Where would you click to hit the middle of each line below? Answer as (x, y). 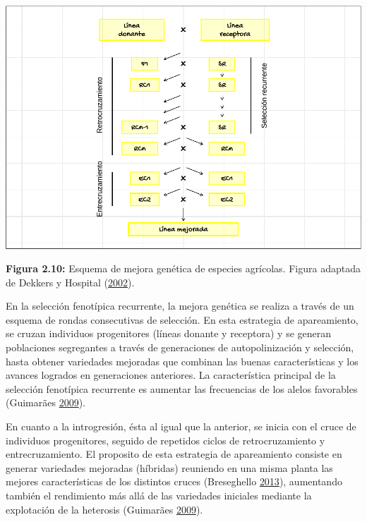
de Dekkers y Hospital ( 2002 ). (70, 282)
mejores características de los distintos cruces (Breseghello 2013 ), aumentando (174, 481)
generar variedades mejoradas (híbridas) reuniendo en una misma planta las (169, 467)
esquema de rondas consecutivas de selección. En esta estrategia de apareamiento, (182, 319)
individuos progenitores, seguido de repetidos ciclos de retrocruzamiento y (166, 440)
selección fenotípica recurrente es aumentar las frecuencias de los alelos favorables (182, 388)
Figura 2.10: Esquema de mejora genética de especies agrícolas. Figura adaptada (183, 268)
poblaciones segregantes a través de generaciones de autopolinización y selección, (180, 347)
